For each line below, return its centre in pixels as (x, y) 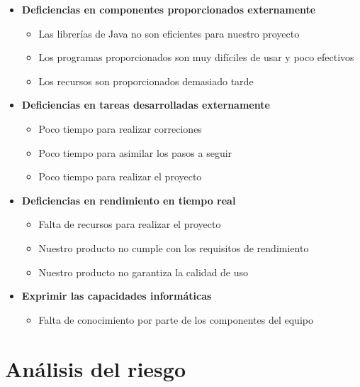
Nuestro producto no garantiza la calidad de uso (144, 272)
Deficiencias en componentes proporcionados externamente (169, 9)
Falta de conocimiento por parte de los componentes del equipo (176, 319)
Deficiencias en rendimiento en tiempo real (129, 200)
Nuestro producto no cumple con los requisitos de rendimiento (174, 247)
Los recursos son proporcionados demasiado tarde (146, 81)
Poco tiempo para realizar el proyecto (120, 176)
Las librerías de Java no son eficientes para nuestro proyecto (169, 33)
